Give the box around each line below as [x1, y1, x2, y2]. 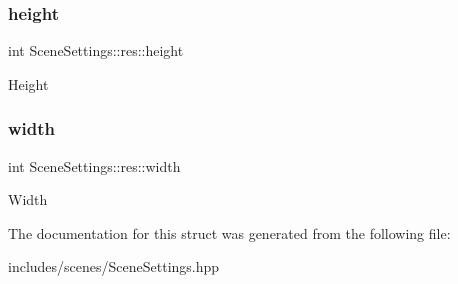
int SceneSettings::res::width [8, 155, 181, 176]
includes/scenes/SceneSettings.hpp [8, 256, 220, 277]
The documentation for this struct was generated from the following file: [8, 222, 451, 243]
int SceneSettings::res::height [8, 40, 184, 61]
